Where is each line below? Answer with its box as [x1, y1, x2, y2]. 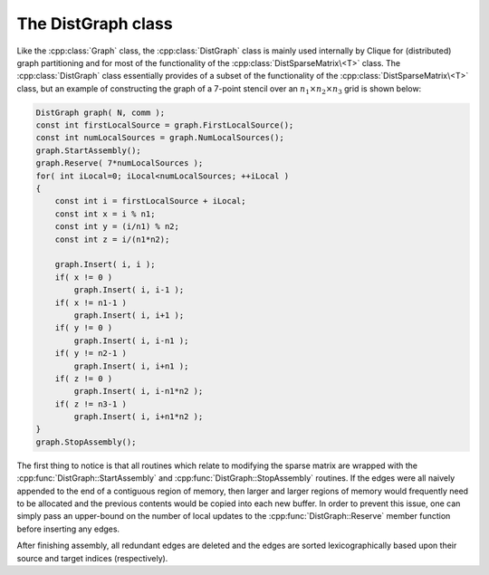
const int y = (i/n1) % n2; [54, 222, 180, 232]
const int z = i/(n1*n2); [54, 234, 170, 244]
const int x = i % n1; [54, 208, 156, 219]
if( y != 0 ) [54, 322, 113, 333]
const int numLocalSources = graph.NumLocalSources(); [35, 132, 284, 143]
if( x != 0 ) [54, 272, 113, 283]
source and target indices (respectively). [16, 552, 168, 563]
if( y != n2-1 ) [54, 349, 127, 359]
